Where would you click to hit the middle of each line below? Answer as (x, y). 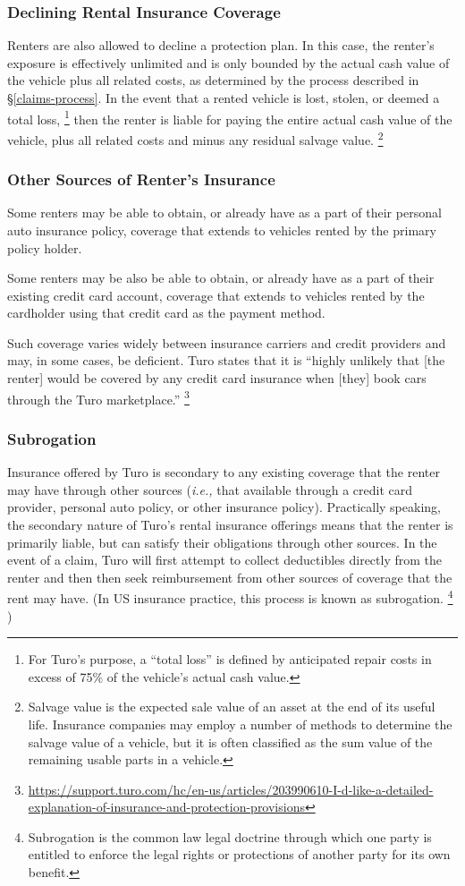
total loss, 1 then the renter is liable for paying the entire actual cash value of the (230, 117)
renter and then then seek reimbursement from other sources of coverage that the (230, 577)
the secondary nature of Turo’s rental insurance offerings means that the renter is (230, 524)
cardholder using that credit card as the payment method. (166, 313)
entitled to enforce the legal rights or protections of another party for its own (239, 854)
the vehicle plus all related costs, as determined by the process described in (213, 80)
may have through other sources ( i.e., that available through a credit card (210, 489)
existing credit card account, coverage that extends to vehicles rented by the (216, 295)
